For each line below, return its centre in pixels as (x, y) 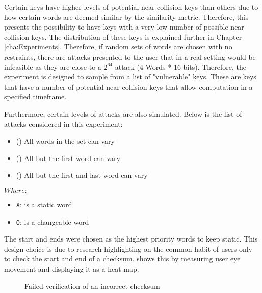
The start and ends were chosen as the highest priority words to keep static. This (131, 239)
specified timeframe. (35, 97)
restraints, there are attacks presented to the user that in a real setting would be (130, 56)
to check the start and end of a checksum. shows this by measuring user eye (122, 259)
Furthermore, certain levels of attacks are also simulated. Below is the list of (123, 113)
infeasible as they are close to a (53, 66)
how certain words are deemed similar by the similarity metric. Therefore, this (126, 17)
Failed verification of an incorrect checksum (92, 286)
